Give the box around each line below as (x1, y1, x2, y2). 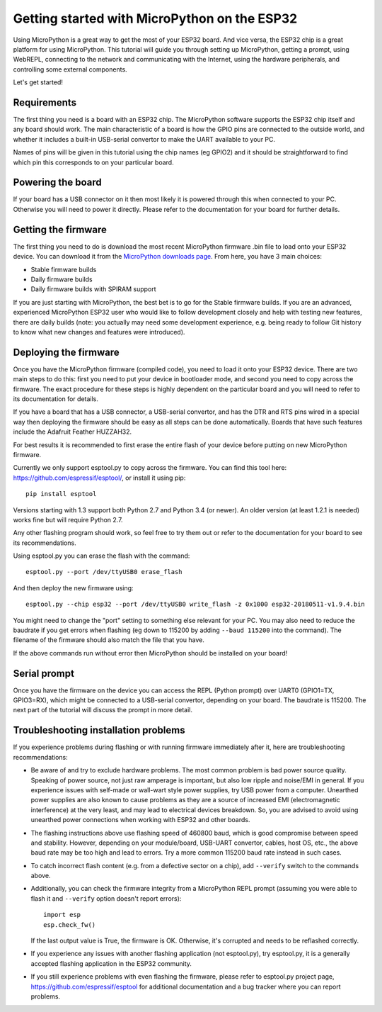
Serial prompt (13, 667, 74, 680)
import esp (43, 911, 81, 919)
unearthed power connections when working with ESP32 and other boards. (30, 816, 250, 824)
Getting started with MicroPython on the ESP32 (13, 11, 298, 26)
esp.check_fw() (43, 921, 96, 928)
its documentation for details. (13, 394, 99, 403)
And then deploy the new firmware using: (13, 583, 134, 592)
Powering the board (13, 176, 102, 189)
